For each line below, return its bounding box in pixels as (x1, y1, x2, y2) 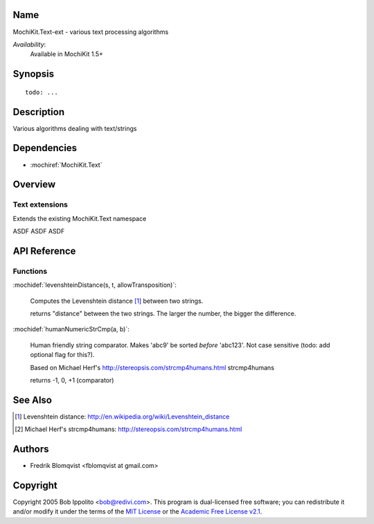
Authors (12, 444, 49, 455)
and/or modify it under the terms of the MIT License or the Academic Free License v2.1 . (12, 507, 262, 516)
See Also (12, 394, 52, 405)
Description (12, 106, 65, 118)
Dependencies (12, 142, 78, 154)
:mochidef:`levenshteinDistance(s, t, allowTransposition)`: (12, 281, 177, 289)
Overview (12, 179, 56, 191)
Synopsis (12, 68, 55, 80)
